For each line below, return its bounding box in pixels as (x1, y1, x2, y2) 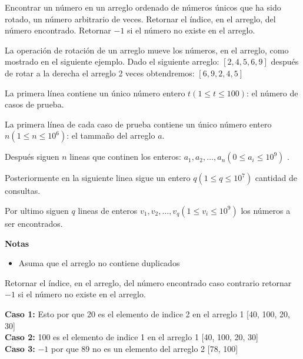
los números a (241, 204, 291, 216)
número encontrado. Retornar (5, 24, 111, 36)
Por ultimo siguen (5, 204, 69, 216)
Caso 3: (5, 342, 35, 354)
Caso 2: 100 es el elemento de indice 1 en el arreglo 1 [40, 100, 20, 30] (5, 331, 258, 343)
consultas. (5, 184, 41, 197)
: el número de (246, 86, 298, 99)
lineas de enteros (78, 204, 138, 216)
